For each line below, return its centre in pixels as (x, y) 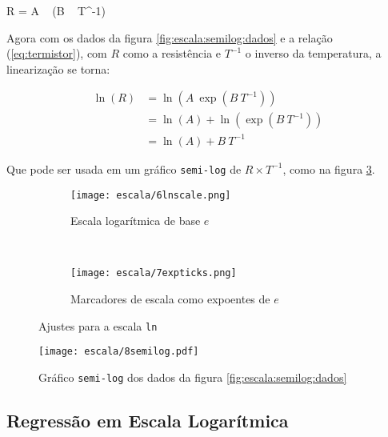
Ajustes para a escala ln (98, 325)
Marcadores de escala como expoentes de (170, 299)
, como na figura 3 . (329, 168)
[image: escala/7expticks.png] (154, 273)
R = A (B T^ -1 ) (56, 10)
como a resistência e (172, 53)
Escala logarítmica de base (136, 221)
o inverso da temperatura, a (313, 53)
